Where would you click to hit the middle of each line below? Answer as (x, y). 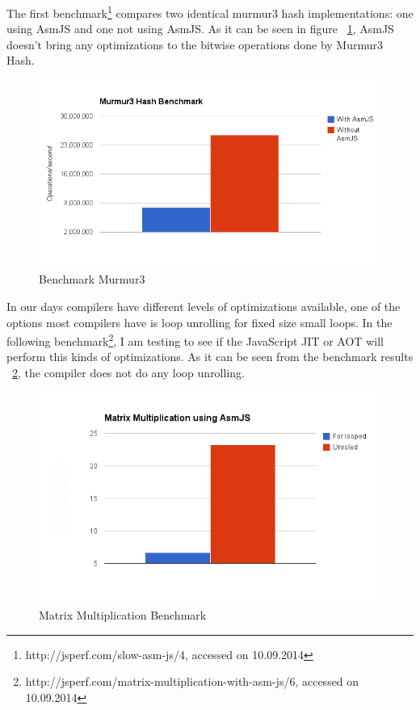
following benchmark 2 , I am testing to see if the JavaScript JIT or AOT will (195, 340)
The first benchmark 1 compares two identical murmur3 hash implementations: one (210, 12)
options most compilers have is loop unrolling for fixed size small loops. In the (199, 322)
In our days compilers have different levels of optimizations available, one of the (204, 306)
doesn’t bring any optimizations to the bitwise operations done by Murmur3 (195, 44)
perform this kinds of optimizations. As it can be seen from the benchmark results (210, 357)
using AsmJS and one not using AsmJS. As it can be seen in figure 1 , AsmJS (200, 29)
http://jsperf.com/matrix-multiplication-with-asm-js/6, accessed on (192, 681)
